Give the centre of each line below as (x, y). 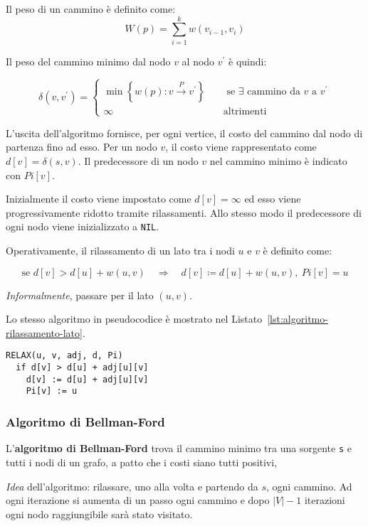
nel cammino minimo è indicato (278, 161)
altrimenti (245, 111)
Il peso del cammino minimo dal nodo (88, 61)
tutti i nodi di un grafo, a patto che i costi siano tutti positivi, (142, 462)
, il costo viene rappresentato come (241, 147)
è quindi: (248, 61)
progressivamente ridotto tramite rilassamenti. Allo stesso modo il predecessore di (184, 212)
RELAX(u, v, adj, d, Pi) (64, 356)
